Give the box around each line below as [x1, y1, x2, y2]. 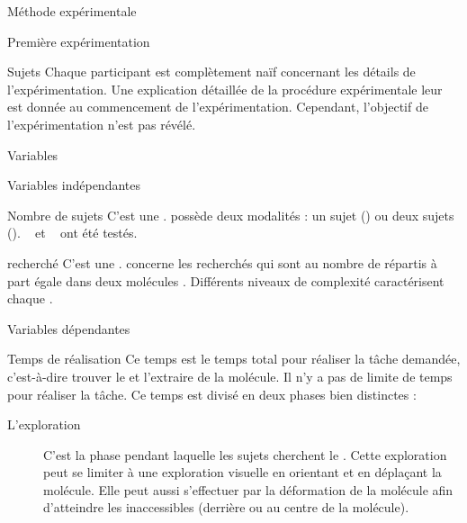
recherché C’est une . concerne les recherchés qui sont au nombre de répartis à [7, 253, 437, 272]
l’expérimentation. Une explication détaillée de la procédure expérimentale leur [7, 79, 443, 98]
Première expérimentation [7, 32, 150, 50]
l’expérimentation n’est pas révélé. [7, 114, 196, 133]
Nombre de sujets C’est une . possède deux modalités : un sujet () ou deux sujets [7, 205, 454, 224]
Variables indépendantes [7, 176, 140, 194]
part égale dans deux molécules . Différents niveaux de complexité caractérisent [7, 271, 445, 290]
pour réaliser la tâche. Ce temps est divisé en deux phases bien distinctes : [7, 384, 417, 403]
